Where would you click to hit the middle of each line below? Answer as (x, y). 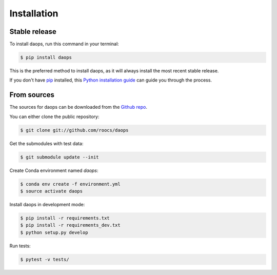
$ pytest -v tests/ (45, 259)
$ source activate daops (52, 191)
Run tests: (20, 246)
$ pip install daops (46, 57)
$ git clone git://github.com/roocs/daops (74, 130)
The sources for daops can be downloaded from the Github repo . (78, 107)
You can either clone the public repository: (54, 116)
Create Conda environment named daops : (54, 170)
